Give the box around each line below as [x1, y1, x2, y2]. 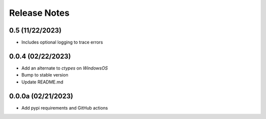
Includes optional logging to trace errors [21, 40, 103, 45]
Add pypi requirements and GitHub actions [21, 105, 108, 111]
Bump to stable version [21, 72, 68, 78]
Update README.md [21, 79, 64, 85]
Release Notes [9, 7, 70, 18]
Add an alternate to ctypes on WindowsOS [21, 65, 108, 71]
